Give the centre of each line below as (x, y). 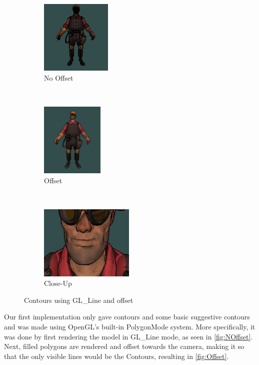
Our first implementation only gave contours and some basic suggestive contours (127, 317)
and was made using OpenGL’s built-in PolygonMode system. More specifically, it (130, 326)
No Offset (59, 77)
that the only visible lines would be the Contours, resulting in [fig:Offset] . (116, 356)
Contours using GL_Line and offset (79, 300)
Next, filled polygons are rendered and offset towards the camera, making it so (124, 346)
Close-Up (58, 283)
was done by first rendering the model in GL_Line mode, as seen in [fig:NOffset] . (128, 336)
